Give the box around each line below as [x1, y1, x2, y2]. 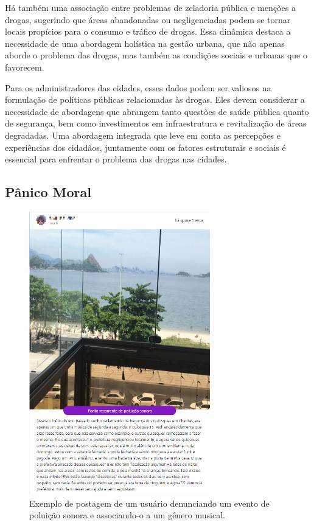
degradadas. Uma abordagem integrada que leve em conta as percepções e [5, 128, 281, 141]
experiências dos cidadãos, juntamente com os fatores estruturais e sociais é [5, 141, 286, 153]
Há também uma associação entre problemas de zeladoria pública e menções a [5, 1, 296, 13]
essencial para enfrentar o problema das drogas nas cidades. [5, 153, 227, 165]
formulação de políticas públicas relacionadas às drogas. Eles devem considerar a [5, 93, 305, 106]
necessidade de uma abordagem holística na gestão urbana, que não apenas [5, 37, 285, 49]
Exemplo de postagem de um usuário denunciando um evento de [29, 496, 270, 509]
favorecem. [5, 60, 44, 73]
